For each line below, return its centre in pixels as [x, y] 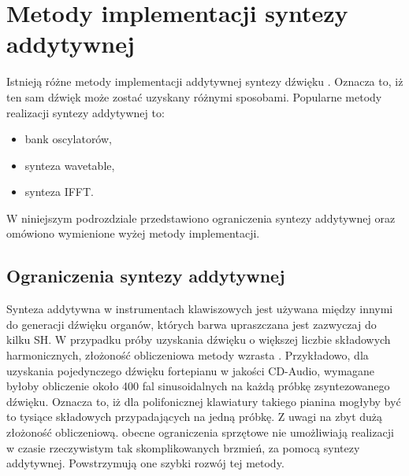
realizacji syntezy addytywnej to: [86, 112]
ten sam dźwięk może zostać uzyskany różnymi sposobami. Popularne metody [194, 96]
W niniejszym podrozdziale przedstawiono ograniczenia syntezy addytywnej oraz [201, 218]
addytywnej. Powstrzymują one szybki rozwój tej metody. [145, 463]
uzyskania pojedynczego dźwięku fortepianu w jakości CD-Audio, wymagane [191, 370]
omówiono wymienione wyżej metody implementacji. [133, 233]
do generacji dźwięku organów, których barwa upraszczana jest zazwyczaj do [191, 324]
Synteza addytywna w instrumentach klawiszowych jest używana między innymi [200, 309]
